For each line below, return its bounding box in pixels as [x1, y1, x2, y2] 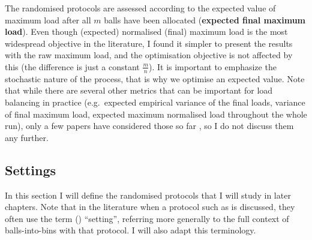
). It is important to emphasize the [149, 60, 277, 73]
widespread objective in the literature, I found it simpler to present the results [5, 37, 293, 49]
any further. [5, 131, 49, 143]
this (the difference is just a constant [5, 60, 140, 73]
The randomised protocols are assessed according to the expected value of [5, 2, 276, 14]
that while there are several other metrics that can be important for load [5, 84, 273, 97]
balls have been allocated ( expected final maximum [104, 13, 306, 26]
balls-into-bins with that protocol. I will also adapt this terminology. [5, 224, 256, 236]
